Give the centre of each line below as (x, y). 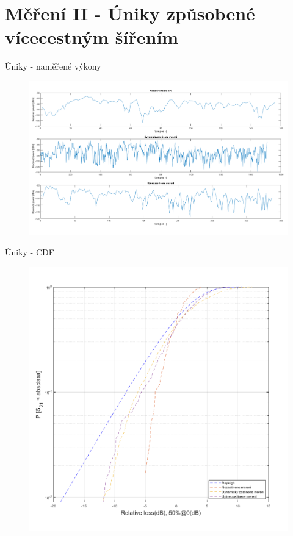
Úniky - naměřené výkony (53, 66)
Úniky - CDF (30, 252)
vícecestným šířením (92, 37)
